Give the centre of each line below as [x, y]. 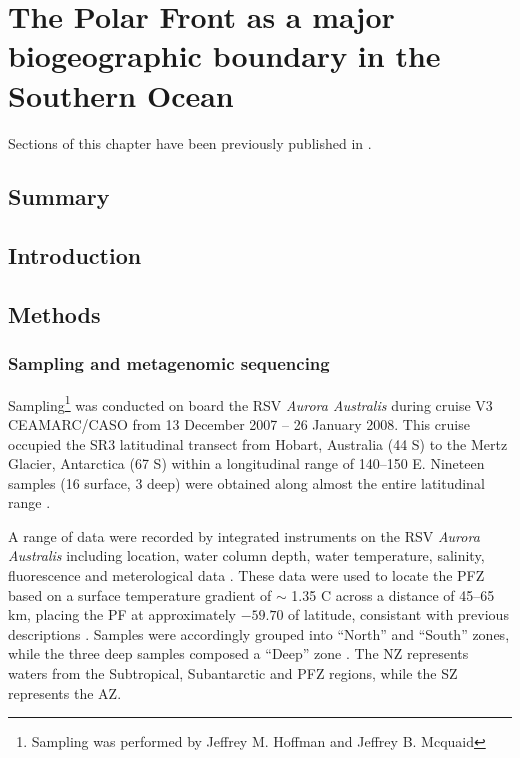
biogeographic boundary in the [224, 55]
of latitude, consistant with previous [398, 614]
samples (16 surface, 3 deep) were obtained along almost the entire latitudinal [246, 482]
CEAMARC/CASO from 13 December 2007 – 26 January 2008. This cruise [239, 423]
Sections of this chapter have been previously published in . [190, 142]
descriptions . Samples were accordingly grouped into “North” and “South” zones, [259, 633]
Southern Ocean [121, 94]
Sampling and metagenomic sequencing [169, 363]
